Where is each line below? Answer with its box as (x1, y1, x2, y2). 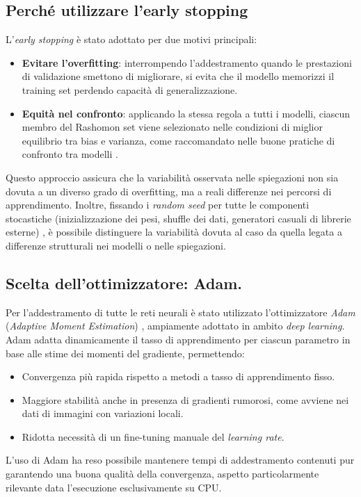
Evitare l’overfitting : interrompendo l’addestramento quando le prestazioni (22, 55, 352, 70)
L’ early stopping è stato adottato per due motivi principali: (6, 32, 257, 47)
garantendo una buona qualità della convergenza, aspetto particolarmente (6, 466, 319, 481)
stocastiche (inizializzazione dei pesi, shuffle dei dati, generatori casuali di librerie (6, 211, 351, 225)
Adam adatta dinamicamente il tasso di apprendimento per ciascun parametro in (6, 332, 351, 346)
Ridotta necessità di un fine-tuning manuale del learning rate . (22, 429, 284, 443)
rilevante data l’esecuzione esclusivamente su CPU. (6, 480, 222, 494)
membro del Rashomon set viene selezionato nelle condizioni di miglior (22, 120, 323, 134)
